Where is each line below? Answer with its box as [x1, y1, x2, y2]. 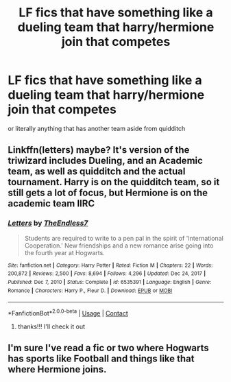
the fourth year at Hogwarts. [24, 248, 105, 256]
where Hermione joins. [8, 363, 107, 375]
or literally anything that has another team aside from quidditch [8, 124, 186, 132]
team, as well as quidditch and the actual [8, 166, 186, 178]
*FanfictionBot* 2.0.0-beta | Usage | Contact [8, 308, 129, 317]
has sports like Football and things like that [8, 353, 195, 365]
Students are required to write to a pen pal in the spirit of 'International [24, 234, 223, 242]
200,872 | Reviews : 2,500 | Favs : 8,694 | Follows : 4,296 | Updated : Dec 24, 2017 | [8, 270, 206, 277]
